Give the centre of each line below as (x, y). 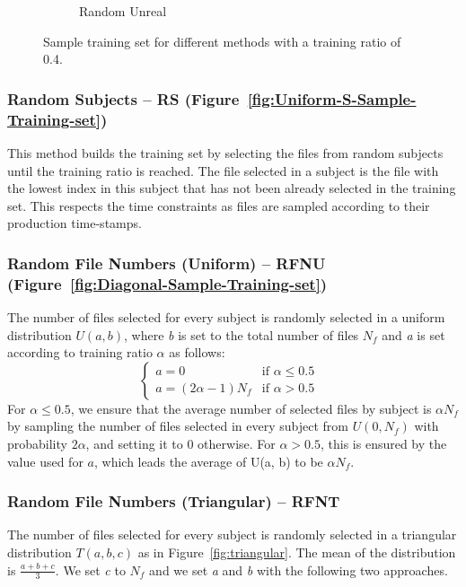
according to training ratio (80, 352)
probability (37, 443)
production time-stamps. (75, 223)
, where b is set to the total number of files (242, 334)
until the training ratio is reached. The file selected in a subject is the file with (223, 170)
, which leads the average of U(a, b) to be (208, 461)
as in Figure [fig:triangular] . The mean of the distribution (297, 552)
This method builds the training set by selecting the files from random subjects (225, 152)
